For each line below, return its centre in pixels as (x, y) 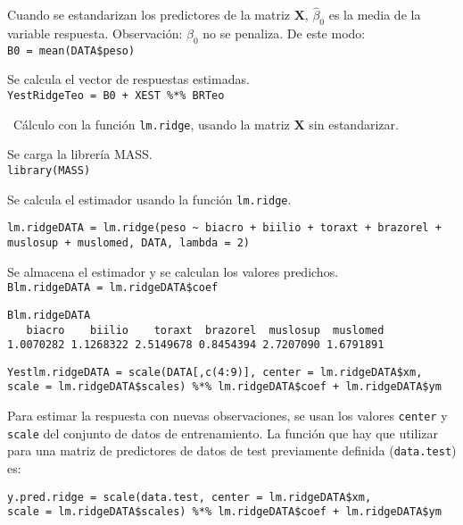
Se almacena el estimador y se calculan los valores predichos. (173, 271)
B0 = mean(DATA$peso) (71, 50)
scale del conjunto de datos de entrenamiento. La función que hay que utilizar (223, 433)
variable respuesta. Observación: (95, 33)
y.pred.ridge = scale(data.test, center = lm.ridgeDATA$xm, (190, 497)
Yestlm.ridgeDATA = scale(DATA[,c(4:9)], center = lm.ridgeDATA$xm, (215, 372)
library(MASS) (49, 170)
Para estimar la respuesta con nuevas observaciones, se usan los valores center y (227, 416)
